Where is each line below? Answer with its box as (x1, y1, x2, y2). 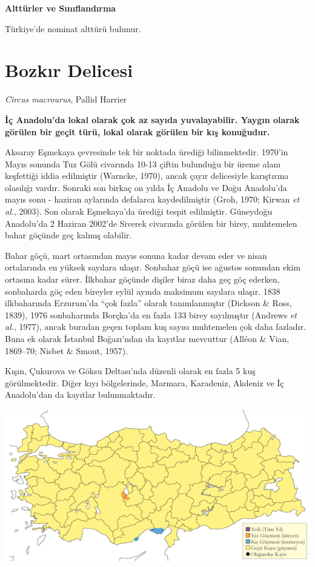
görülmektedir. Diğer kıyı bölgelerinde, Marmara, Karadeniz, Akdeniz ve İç (5, 376, 284, 389)
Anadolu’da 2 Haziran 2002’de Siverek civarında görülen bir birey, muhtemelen (5, 216, 297, 229)
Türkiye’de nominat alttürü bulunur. (5, 22, 141, 35)
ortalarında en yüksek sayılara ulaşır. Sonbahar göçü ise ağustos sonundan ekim (5, 261, 301, 273)
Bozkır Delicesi (5, 58, 133, 82)
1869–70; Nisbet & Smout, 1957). (5, 344, 128, 357)
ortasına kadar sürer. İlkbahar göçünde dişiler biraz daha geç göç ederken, (5, 273, 280, 286)
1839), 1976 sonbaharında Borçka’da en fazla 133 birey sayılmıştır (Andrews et (5, 308, 297, 321)
